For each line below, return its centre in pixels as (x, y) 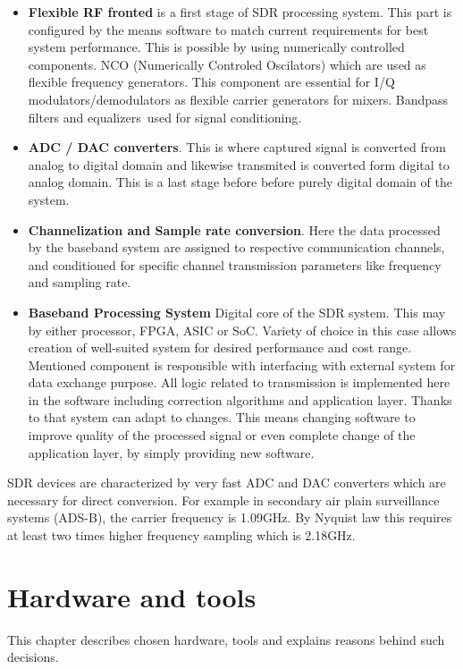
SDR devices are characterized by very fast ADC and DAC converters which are (227, 483)
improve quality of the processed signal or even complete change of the (222, 435)
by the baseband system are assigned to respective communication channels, (236, 247)
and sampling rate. (80, 282)
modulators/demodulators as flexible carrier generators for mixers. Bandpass (238, 99)
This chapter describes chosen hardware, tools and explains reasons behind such (226, 639)
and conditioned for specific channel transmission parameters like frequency (235, 264)
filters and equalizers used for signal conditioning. (165, 117)
